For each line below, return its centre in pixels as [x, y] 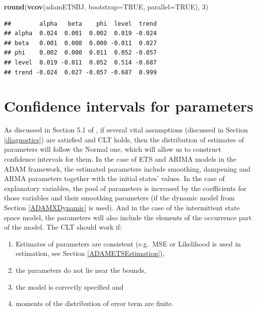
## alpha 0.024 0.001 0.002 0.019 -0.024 [80, 33]
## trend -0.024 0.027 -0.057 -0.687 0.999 [80, 72]
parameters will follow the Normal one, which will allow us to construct [113, 149]
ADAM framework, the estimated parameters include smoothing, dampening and [127, 168]
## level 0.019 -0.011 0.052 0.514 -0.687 [80, 62]
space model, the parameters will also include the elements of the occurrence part [128, 217]
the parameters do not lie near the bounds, [81, 270]
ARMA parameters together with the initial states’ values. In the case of [114, 178]
